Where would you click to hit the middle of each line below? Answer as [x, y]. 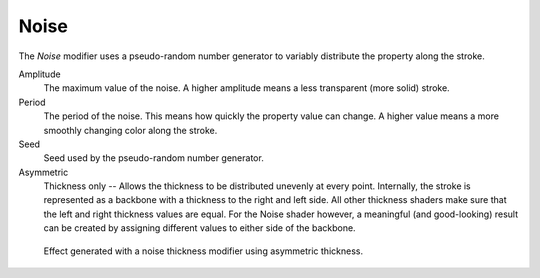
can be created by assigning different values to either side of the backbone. [199, 228]
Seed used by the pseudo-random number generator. [153, 158]
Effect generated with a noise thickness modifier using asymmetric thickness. [203, 251]
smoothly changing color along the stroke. [130, 130]
